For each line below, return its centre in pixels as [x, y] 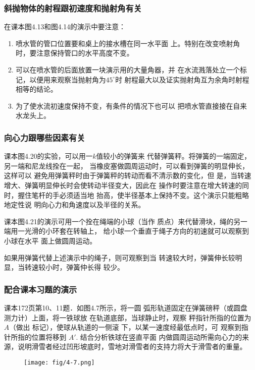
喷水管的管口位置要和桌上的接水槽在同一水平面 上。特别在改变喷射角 [128, 43]
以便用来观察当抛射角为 [68, 79]
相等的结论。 [36, 89]
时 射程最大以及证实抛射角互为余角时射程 [182, 79]
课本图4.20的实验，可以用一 [48, 156]
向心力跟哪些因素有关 [45, 137]
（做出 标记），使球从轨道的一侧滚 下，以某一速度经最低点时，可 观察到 [125, 327]
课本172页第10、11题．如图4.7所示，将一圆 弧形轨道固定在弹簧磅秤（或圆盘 [126, 307]
